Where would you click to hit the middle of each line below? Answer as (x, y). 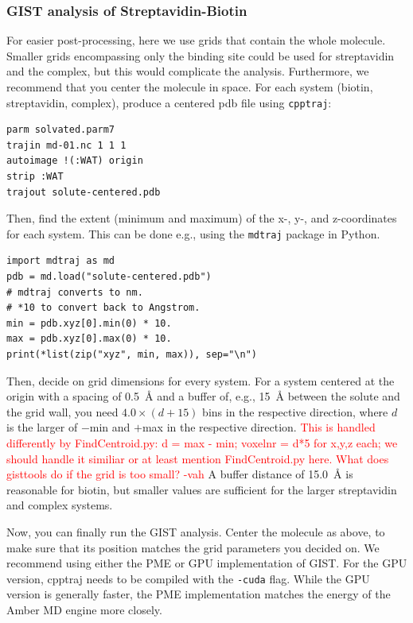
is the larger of (42, 427)
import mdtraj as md (61, 261)
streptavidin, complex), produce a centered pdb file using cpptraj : (169, 102)
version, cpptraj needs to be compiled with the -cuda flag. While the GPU (188, 578)
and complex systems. (60, 505)
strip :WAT (35, 177)
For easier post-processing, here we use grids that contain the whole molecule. (196, 40)
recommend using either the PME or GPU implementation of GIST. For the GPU (207, 563)
